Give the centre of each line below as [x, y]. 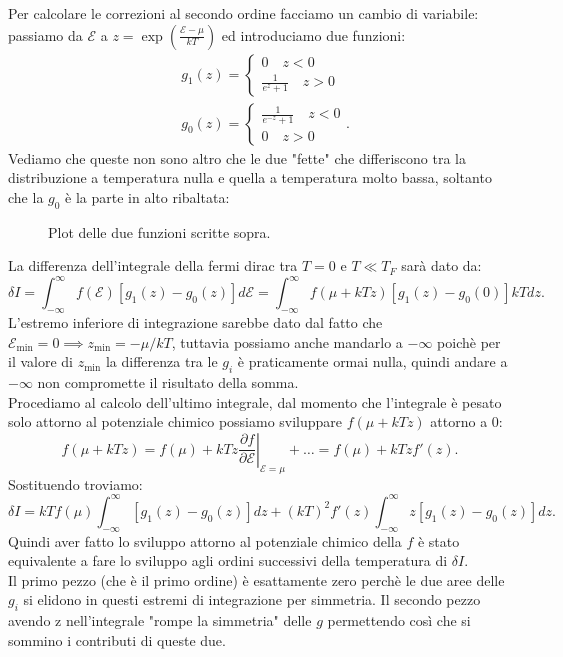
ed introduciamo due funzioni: [313, 34]
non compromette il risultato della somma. [168, 382]
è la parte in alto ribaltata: [147, 196]
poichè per [469, 341]
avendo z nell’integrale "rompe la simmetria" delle [160, 620]
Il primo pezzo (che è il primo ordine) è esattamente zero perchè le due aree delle [256, 579]
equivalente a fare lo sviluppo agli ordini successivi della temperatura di [228, 560]
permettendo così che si [399, 620]
